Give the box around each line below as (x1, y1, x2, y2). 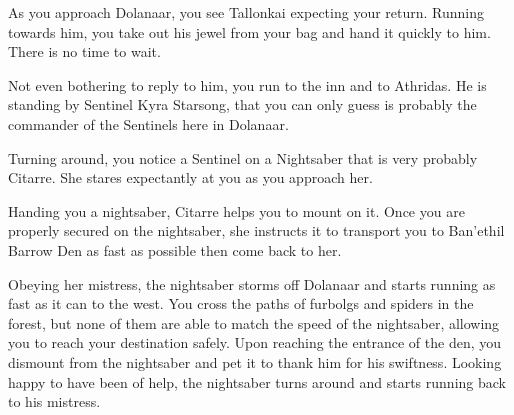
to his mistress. (8, 391, 101, 412)
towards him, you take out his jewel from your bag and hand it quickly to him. (8, 21, 491, 42)
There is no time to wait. (8, 41, 161, 62)
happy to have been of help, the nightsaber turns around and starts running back (8, 371, 506, 392)
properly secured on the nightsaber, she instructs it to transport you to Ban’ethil (8, 220, 505, 241)
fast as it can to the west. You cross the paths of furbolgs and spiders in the (8, 293, 474, 314)
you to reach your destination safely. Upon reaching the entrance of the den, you (8, 332, 502, 353)
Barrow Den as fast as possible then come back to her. (8, 239, 342, 260)
